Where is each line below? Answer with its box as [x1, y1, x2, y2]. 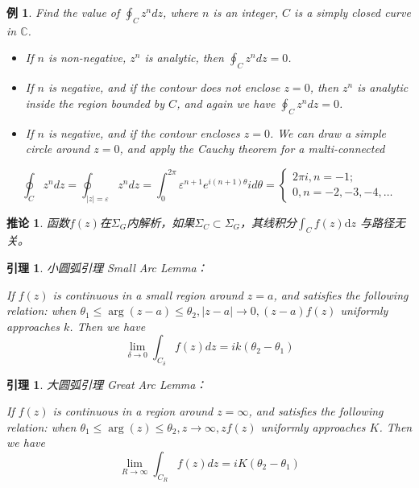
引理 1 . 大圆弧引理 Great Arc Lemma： [6, 375, 207, 392]
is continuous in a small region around [52, 286, 243, 303]
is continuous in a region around [52, 403, 214, 420]
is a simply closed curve [294, 4, 411, 20]
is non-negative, [48, 49, 127, 66]
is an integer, [213, 4, 279, 20]
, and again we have [176, 94, 276, 111]
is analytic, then [144, 49, 224, 66]
